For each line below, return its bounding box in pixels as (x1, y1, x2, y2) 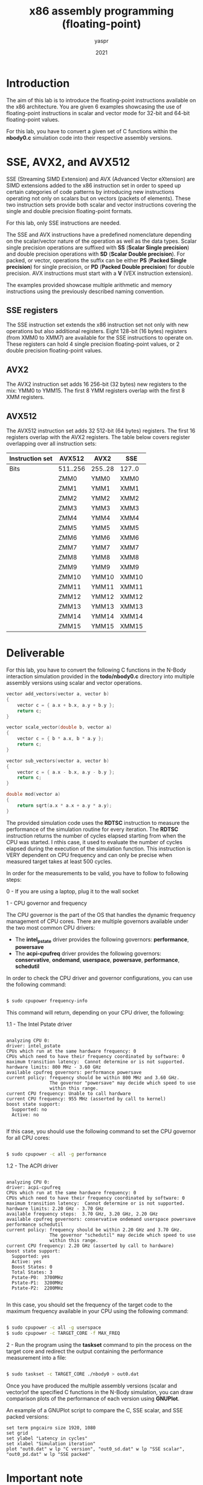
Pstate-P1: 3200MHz (11, 1280, 63, 1286)
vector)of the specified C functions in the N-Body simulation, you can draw (6, 1388, 193, 1395)
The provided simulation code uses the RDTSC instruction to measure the (6, 819, 190, 826)
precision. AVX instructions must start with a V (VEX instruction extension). (6, 270, 193, 277)
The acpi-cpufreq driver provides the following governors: (14, 950, 161, 957)
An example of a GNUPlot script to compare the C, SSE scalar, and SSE (6, 1406, 183, 1414)
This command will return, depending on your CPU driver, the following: (6, 1009, 185, 1016)
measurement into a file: (6, 1354, 66, 1361)
